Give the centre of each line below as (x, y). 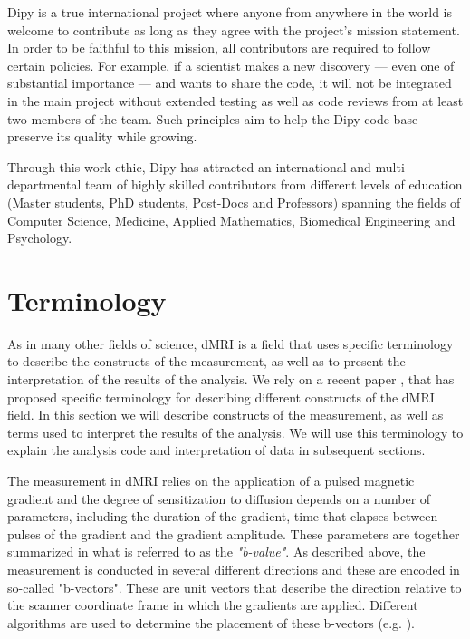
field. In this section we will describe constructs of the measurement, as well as (225, 415)
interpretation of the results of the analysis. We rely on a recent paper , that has (231, 379)
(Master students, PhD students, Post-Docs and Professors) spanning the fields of (234, 202)
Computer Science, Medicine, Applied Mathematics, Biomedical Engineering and (231, 220)
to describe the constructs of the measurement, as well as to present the (206, 361)
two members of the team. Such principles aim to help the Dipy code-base (213, 118)
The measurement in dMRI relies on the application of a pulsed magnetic (211, 480)
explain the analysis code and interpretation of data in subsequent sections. (216, 450)
